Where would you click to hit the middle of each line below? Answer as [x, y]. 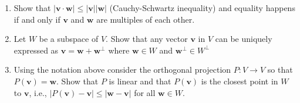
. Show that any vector [147, 39]
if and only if [37, 19]
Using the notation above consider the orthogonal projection [122, 70]
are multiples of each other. [146, 19]
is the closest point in [240, 81]
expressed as [36, 50]
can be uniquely [244, 39]
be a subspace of [69, 39]
